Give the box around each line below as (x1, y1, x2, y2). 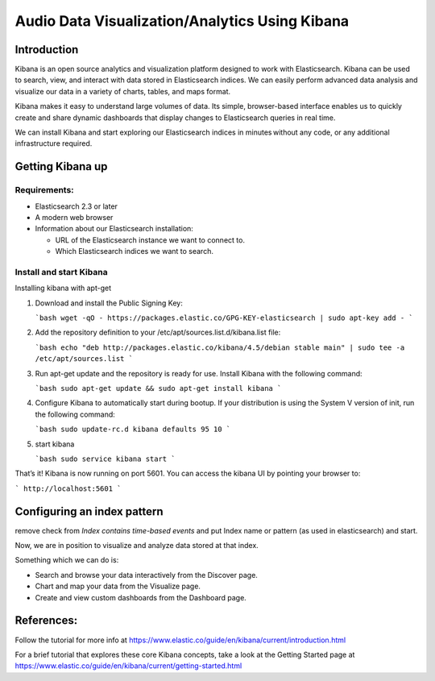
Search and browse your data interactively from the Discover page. (35, 570, 258, 579)
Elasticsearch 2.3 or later (35, 201, 118, 211)
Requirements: (14, 185, 74, 196)
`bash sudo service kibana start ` (35, 454, 176, 463)
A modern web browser (35, 212, 114, 222)
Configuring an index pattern (14, 505, 164, 518)
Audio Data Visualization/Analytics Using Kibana (14, 12, 350, 30)
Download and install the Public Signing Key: (35, 298, 183, 308)
